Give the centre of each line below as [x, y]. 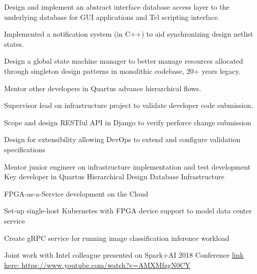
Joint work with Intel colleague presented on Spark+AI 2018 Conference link [124, 255]
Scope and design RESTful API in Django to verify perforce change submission [128, 122]
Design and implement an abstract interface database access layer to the [117, 7]
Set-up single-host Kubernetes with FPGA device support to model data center [128, 211]
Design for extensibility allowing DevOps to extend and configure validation [122, 139]
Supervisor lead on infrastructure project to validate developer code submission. [129, 105]
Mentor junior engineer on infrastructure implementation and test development [127, 166]
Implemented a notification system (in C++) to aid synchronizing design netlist [129, 34]
